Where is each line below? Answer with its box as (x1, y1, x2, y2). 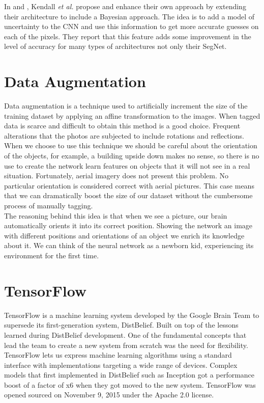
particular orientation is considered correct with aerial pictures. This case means (4, 180, 254, 191)
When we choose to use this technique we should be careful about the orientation (4, 140, 257, 151)
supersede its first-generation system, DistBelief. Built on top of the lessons (4, 319, 239, 330)
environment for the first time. (4, 250, 99, 260)
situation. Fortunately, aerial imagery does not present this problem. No (4, 170, 228, 181)
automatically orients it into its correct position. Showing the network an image (4, 220, 253, 231)
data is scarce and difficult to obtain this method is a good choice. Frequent (4, 120, 241, 131)
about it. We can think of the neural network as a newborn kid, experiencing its (4, 240, 254, 251)
